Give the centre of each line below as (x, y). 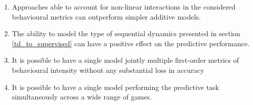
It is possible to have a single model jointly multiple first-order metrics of (125, 60)
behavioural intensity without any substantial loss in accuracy (108, 70)
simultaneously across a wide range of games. (82, 97)
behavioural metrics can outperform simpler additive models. (106, 16)
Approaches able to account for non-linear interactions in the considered (124, 7)
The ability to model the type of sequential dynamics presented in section (126, 33)
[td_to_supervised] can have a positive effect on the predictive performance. (131, 43)
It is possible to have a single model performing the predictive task (116, 87)
